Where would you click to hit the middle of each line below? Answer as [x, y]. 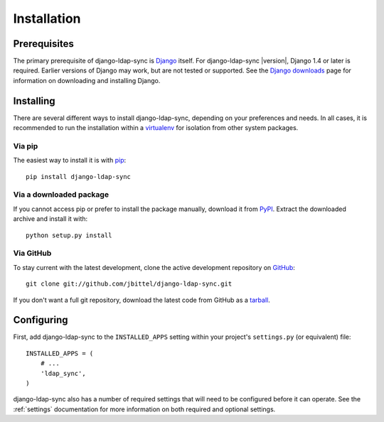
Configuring [41, 320]
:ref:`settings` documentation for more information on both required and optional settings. [144, 409]
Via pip [26, 146]
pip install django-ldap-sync [79, 177]
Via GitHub [32, 254]
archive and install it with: [50, 219]
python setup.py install [69, 235]
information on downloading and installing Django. [87, 80]
